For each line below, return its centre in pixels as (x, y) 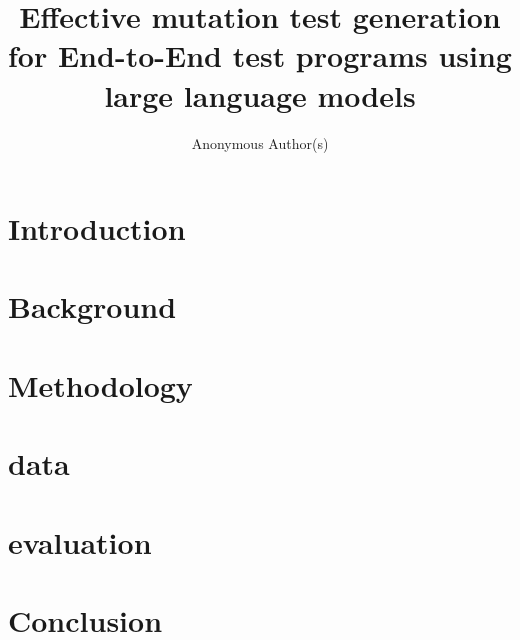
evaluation (80, 541)
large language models (260, 94)
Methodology (100, 384)
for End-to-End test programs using (260, 55)
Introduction (97, 228)
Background (92, 306)
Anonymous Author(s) (260, 142)
